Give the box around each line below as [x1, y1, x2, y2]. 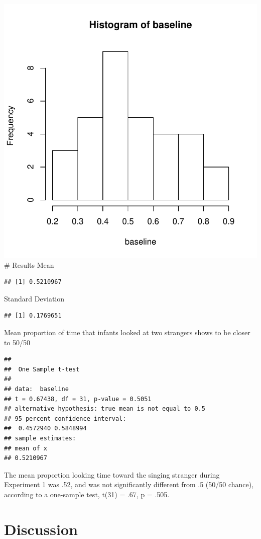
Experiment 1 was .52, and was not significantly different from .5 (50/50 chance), [4, 479, 254, 490]
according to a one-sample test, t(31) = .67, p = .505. [4, 489, 170, 499]
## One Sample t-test [4, 365, 80, 373]
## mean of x [4, 444, 47, 452]
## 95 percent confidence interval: [4, 415, 126, 422]
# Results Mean [4, 259, 54, 270]
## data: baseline [4, 385, 69, 393]
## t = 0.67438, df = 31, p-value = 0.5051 [4, 395, 152, 403]
